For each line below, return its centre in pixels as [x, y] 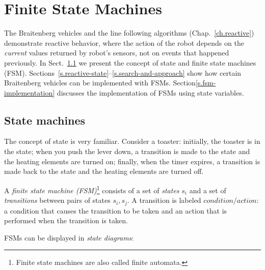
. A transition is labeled [164, 200]
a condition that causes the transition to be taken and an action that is [116, 210]
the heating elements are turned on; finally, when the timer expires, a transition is [132, 161]
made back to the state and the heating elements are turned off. [104, 171]
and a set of [208, 190]
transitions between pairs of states [57, 200]
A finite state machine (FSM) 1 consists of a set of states [92, 189]
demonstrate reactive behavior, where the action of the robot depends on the [124, 42]
